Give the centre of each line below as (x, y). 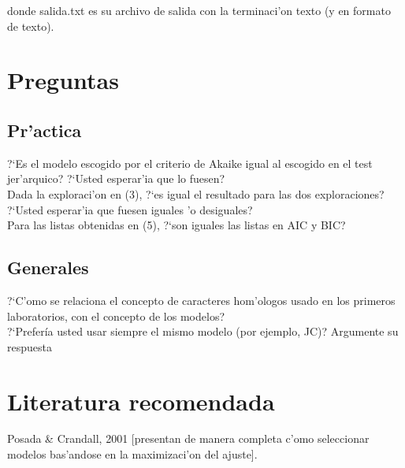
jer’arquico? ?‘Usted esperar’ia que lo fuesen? (116, 178)
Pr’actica (45, 130)
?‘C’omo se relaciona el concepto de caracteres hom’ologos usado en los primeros (201, 300)
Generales (48, 267)
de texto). (31, 26)
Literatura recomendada (141, 401)
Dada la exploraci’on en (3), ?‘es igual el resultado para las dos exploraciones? (196, 193)
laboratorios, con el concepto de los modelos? (116, 316)
